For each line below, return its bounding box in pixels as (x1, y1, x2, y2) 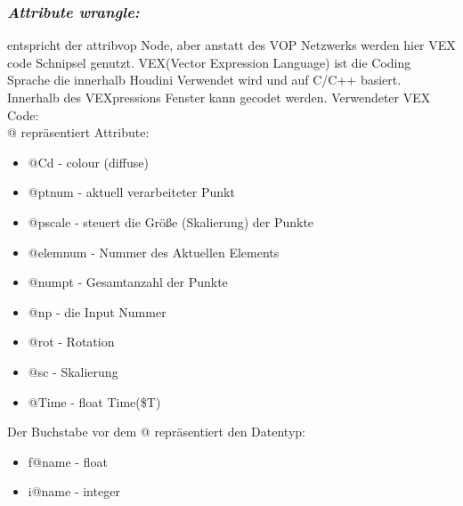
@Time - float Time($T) (28, 392, 161, 411)
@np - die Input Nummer (28, 302, 167, 321)
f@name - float (28, 452, 108, 470)
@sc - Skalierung (28, 362, 118, 380)
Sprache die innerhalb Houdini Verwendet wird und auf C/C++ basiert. (7, 70, 402, 89)
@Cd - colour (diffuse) (28, 152, 149, 171)
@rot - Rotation (28, 332, 115, 351)
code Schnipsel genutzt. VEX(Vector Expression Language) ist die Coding (7, 53, 411, 71)
